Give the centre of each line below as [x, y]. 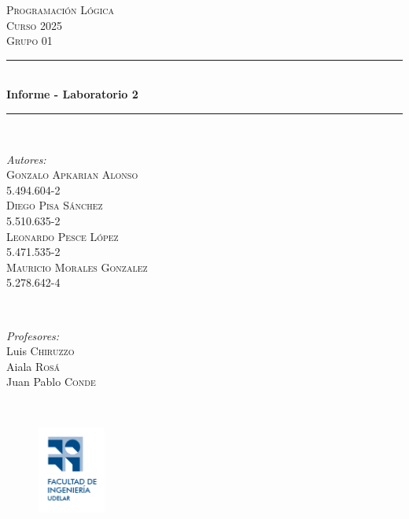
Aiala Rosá [33, 366]
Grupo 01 [29, 41]
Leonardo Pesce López [63, 236]
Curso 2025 [34, 25]
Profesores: [33, 335]
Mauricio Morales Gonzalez [77, 267]
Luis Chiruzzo [41, 351]
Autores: [26, 159]
